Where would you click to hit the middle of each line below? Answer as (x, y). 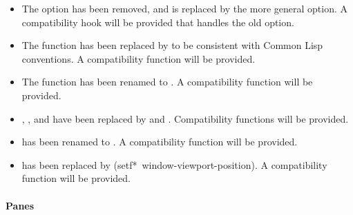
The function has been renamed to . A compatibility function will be (167, 82)
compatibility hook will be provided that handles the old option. (158, 22)
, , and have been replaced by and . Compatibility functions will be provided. (185, 118)
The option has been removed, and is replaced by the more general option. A (185, 8)
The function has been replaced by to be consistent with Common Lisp (172, 45)
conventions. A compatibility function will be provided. (139, 58)
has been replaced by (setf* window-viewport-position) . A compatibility (174, 164)
